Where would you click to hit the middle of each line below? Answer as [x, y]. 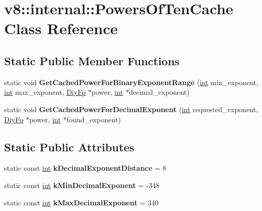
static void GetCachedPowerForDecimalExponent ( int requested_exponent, [131, 109]
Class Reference [61, 28]
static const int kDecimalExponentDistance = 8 [85, 168]
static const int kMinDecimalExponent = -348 [82, 185]
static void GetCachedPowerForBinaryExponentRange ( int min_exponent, [131, 82]
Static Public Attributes [69, 147]
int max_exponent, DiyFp [45, 92]
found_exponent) [94, 119]
